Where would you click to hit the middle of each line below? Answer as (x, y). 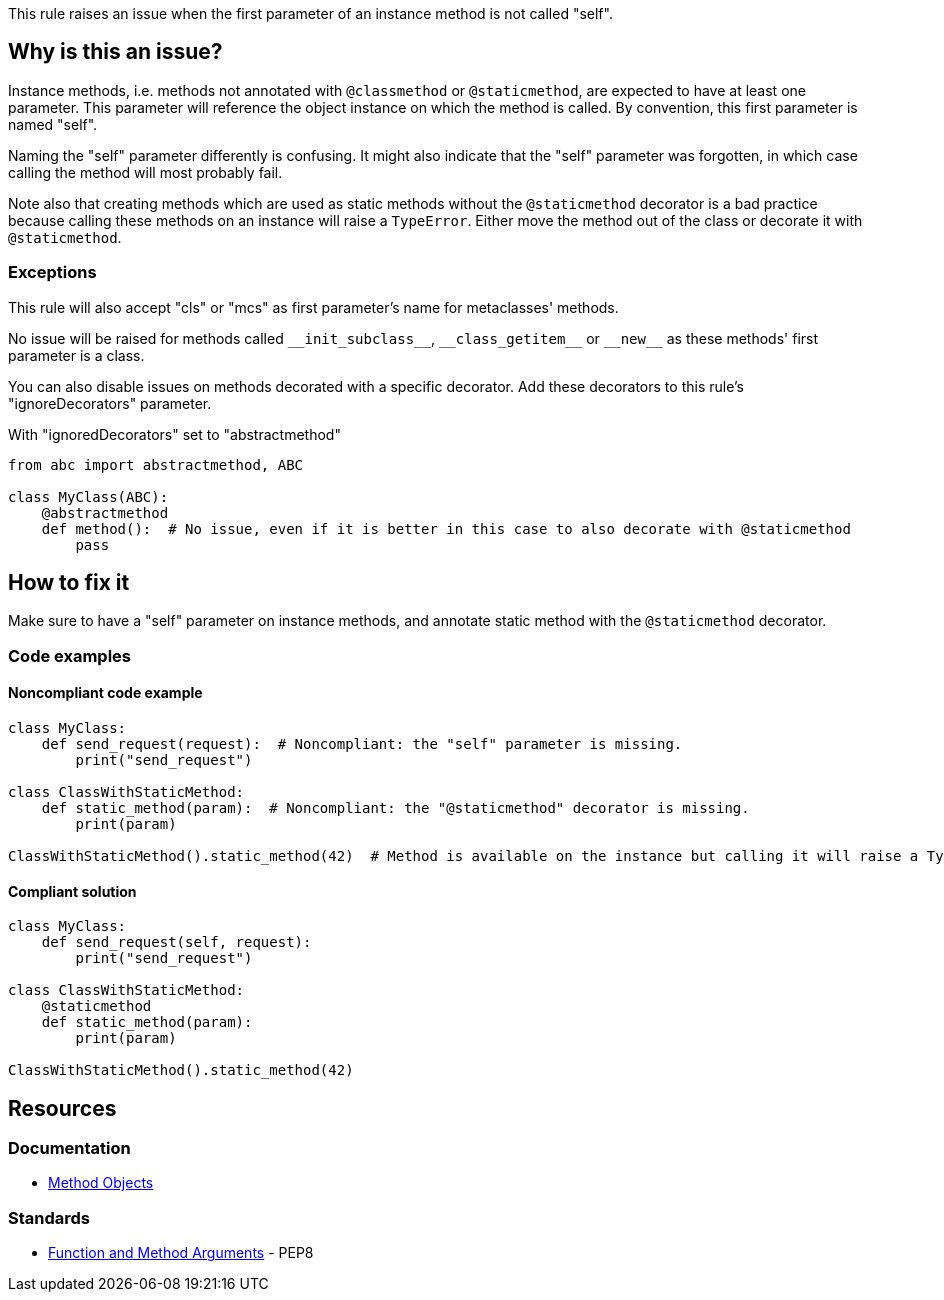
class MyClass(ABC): (88, 496)
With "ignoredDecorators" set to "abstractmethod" (174, 434)
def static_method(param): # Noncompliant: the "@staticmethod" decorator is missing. (395, 808)
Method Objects (101, 1183)
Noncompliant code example (105, 693)
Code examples (70, 655)
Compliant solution (72, 891)
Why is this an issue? (115, 52)
